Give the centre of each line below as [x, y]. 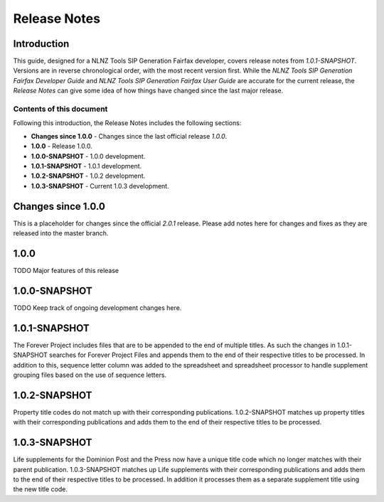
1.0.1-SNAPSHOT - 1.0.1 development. [86, 166]
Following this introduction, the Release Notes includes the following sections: [127, 123]
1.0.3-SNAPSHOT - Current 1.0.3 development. [100, 186]
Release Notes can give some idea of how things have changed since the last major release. [148, 91]
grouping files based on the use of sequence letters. [90, 375]
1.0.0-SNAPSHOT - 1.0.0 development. [88, 156]
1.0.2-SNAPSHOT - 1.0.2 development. [88, 176]
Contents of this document [60, 109]
